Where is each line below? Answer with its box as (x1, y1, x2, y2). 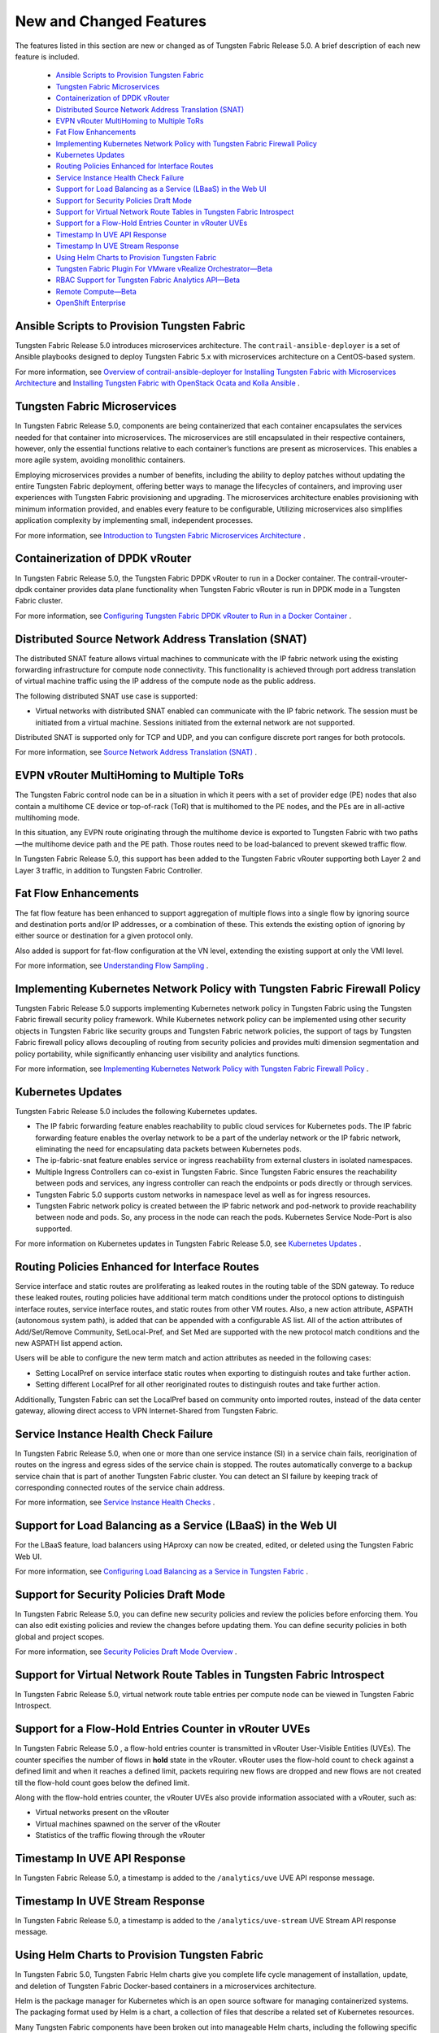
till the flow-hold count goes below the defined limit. (15, 1778, 190, 1787)
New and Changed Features (15, 12, 207, 30)
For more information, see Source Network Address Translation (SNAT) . (15, 747, 258, 757)
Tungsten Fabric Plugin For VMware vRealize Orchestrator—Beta (55, 263, 272, 273)
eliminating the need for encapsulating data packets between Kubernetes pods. (35, 1144, 302, 1154)
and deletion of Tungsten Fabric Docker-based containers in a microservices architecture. (15, 1981, 317, 1991)
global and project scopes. (15, 1631, 105, 1642)
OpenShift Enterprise (55, 298, 126, 308)
